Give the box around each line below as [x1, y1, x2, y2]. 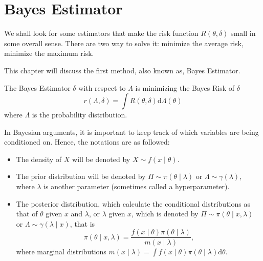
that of [16, 208, 38, 219]
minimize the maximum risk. [4, 48, 94, 58]
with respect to [78, 82, 126, 93]
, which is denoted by [131, 208, 199, 219]
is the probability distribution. [32, 109, 127, 120]
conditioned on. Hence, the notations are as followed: [4, 136, 170, 147]
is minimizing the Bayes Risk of [135, 82, 235, 93]
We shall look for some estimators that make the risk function [4, 28, 199, 38]
